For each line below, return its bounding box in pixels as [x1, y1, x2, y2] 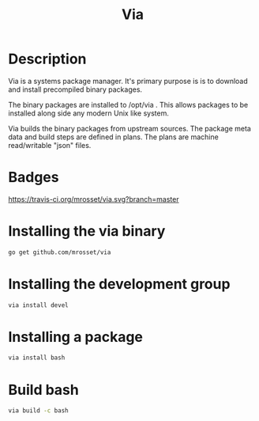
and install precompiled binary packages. [8, 85, 143, 94]
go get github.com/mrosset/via [8, 248, 111, 256]
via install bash [8, 354, 66, 362]
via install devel [8, 301, 69, 309]
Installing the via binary [8, 222, 166, 241]
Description [8, 50, 87, 68]
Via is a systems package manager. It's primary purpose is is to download [8, 76, 249, 85]
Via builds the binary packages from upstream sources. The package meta [8, 123, 251, 133]
